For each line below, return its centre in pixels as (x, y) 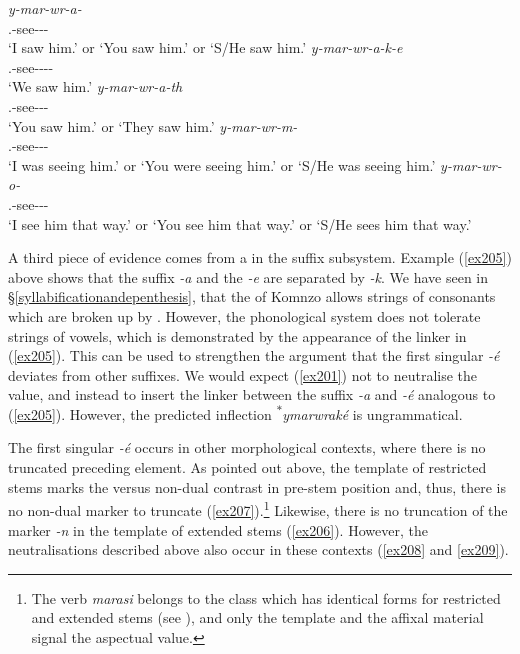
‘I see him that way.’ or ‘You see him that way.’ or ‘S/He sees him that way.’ (240, 223)
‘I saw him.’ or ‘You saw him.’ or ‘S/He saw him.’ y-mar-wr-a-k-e (205, 47)
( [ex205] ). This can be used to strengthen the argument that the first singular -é (254, 355)
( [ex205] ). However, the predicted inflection (140, 413)
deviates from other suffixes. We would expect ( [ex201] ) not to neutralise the (243, 374)
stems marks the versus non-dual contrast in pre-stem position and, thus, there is (257, 486)
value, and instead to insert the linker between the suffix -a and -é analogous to (252, 394)
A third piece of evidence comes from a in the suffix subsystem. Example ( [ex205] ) (260, 257)
